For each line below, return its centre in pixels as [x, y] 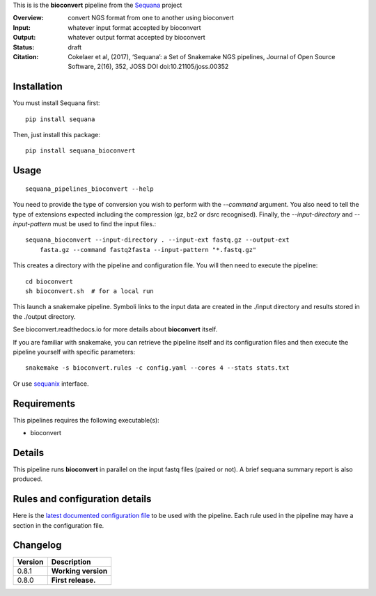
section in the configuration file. [58, 525]
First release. [73, 580]
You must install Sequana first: [56, 103]
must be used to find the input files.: [104, 224]
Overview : [29, 18]
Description [71, 562]
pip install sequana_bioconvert [80, 151]
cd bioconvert [49, 281]
